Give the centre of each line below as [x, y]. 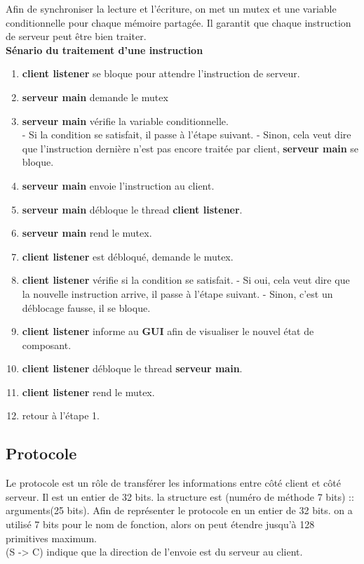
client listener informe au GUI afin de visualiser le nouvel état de [168, 331]
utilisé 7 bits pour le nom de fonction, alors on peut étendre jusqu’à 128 [160, 524]
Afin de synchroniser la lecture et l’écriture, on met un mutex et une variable [171, 8]
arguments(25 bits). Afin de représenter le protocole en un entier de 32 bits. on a [179, 510]
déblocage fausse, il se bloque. [86, 307]
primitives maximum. [52, 538]
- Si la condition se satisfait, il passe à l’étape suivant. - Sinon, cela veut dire [187, 135]
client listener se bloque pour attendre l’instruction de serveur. [161, 73]
